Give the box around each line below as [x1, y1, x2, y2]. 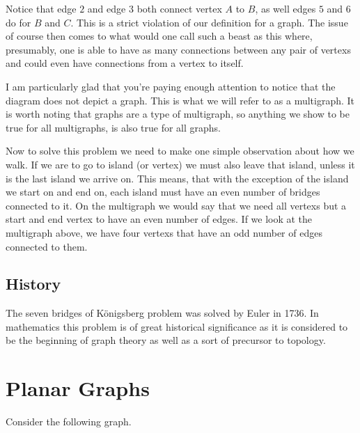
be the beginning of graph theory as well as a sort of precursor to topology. [6, 333, 326, 347]
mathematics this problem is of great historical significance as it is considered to [6, 319, 348, 333]
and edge [87, 1, 126, 15]
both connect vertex [136, 1, 222, 15]
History [6, 273, 61, 294]
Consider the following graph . [6, 414, 132, 429]
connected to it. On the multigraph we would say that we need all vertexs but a [6, 198, 347, 212]
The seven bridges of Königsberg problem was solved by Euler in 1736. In [6, 306, 319, 320]
